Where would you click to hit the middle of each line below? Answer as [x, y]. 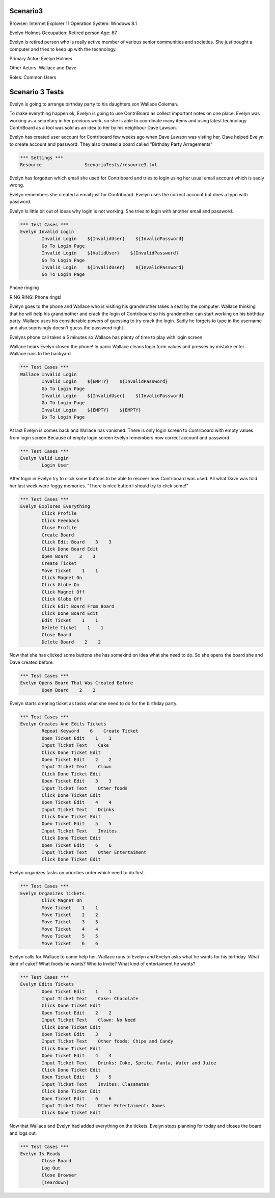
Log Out [51, 1168]
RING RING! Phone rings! [35, 297]
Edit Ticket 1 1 [70, 620]
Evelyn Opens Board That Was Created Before [77, 683]
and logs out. [23, 1133]
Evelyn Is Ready [40, 1154]
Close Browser [59, 1175]
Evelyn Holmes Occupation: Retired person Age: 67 [63, 33]
